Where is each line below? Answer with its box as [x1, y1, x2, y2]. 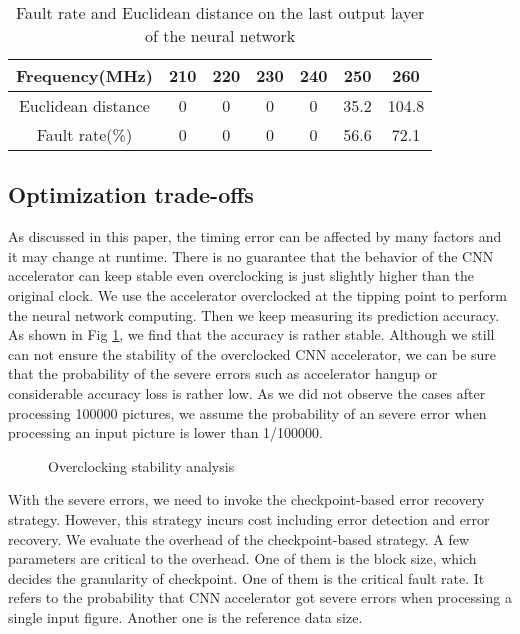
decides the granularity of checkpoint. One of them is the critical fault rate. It [8, 567, 485, 588]
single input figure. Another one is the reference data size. [8, 606, 363, 627]
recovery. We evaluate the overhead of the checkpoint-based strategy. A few [8, 528, 470, 549]
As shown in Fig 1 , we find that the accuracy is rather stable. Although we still [8, 324, 495, 345]
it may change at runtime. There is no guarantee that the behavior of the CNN [8, 245, 494, 266]
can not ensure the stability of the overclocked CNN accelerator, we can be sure [8, 343, 497, 364]
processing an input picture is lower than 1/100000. [8, 422, 323, 443]
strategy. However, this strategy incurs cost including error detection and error [8, 508, 490, 529]
